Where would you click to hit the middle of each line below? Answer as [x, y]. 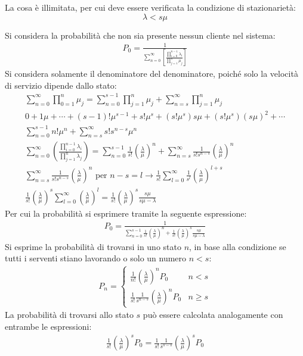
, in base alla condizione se [238, 246]
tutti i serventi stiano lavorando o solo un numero [96, 258]
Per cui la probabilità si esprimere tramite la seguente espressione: [126, 213]
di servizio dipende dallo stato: [61, 85]
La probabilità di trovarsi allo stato [69, 315]
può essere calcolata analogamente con [213, 315]
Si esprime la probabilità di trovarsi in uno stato [93, 246]
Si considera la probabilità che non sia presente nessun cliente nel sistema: [140, 35]
